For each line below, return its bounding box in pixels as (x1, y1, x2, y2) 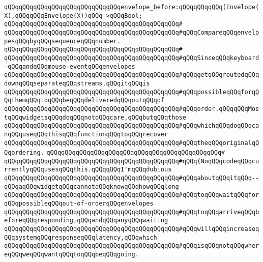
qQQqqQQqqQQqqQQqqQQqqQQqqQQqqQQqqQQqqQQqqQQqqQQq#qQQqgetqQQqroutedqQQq (4, 71, 259, 79)
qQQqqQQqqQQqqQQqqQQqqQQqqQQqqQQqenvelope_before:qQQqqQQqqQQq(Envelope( (4, 4, 259, 11)
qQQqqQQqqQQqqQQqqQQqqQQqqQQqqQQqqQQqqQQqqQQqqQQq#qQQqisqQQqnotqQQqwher (4, 242, 259, 250)
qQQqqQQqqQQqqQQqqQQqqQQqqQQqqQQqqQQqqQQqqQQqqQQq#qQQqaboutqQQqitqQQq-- (4, 174, 259, 182)
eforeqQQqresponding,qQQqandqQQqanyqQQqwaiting (4, 217, 168, 224)
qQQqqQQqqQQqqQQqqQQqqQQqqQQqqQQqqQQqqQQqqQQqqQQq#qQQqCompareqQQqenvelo (4, 28, 259, 36)
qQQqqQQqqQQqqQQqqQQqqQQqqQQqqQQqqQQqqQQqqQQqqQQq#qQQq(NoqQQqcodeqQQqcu (4, 157, 259, 165)
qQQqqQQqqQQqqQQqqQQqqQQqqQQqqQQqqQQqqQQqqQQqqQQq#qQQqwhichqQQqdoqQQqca (4, 122, 259, 130)
